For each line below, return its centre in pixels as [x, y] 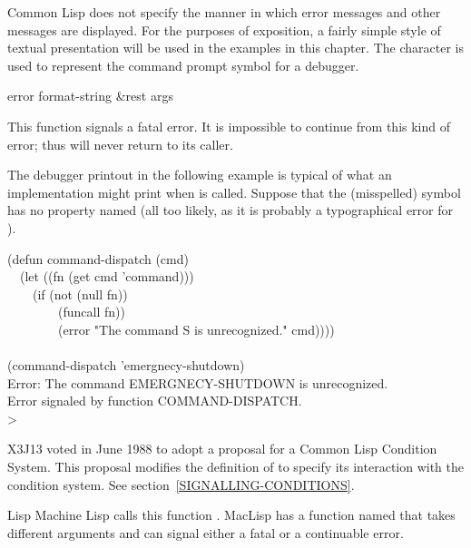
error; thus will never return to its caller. [120, 144]
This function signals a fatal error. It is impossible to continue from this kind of [229, 126]
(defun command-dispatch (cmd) [98, 258]
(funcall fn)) [91, 312]
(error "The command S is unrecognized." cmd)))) [196, 329]
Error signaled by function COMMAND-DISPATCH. [155, 401]
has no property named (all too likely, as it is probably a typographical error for [230, 210]
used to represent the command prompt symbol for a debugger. [183, 65]
